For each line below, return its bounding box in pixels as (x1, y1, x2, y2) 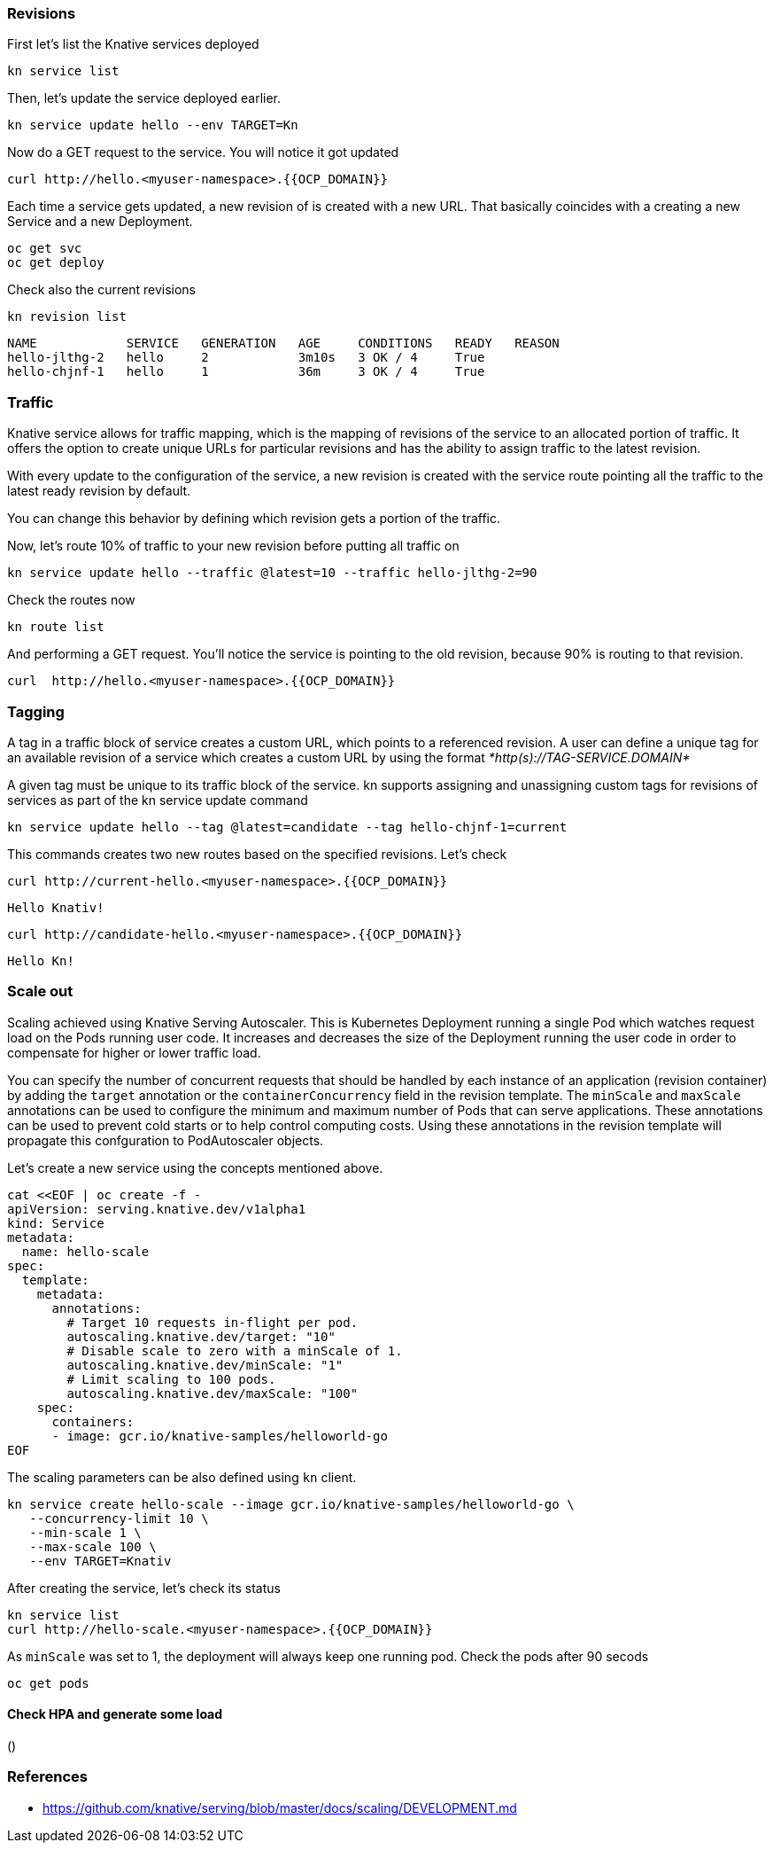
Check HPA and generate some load (7, 1706, 223, 1722)
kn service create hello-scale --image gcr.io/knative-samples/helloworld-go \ (7, 1496, 575, 1511)
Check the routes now (7, 592, 135, 608)
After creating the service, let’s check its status (7, 1580, 281, 1596)
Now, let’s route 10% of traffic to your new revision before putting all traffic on (7, 538, 460, 554)
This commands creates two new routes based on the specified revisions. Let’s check (7, 846, 507, 862)
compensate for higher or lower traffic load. (7, 1044, 261, 1060)
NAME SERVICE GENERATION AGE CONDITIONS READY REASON (7, 336, 560, 351)
